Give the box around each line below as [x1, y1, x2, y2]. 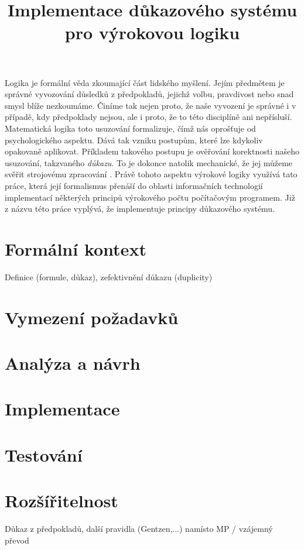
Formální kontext [5, 236, 146, 260]
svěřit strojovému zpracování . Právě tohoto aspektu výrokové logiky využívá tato [5, 168, 298, 180]
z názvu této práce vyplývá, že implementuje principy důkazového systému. [5, 202, 275, 215]
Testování [5, 442, 83, 466]
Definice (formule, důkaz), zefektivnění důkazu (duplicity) [5, 270, 213, 283]
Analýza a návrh [5, 350, 141, 374]
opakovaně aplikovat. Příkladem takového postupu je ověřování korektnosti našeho [5, 145, 300, 157]
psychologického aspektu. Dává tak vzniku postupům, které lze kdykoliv [5, 133, 263, 146]
